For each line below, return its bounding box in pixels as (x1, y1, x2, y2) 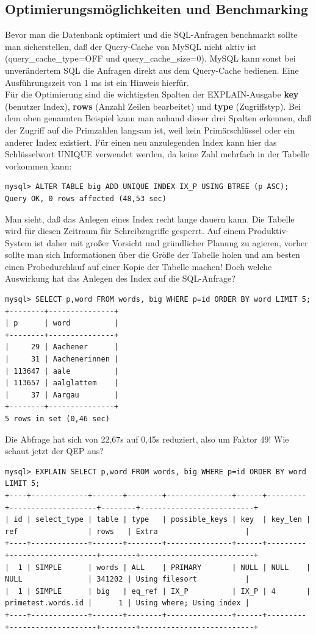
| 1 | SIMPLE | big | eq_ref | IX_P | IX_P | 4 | (5, 586, 311, 596)
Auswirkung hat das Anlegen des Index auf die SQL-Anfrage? (5, 272, 235, 285)
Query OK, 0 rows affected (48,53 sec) (5, 194, 167, 203)
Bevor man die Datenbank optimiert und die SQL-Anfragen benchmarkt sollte (5, 28, 298, 41)
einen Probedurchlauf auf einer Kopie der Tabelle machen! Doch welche (5, 260, 272, 272)
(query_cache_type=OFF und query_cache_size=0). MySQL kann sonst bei (5, 52, 296, 65)
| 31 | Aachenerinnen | (5, 355, 119, 364)
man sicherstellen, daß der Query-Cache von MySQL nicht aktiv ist (5, 40, 257, 52)
